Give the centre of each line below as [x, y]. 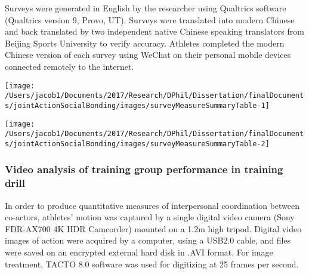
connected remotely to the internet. [69, 66]
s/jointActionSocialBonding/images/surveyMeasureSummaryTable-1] [137, 105]
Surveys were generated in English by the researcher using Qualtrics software [146, 8]
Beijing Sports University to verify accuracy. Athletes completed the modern [145, 43]
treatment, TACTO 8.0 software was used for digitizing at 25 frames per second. [152, 264]
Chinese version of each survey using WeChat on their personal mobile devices [148, 55]
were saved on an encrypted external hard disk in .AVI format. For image [139, 252]
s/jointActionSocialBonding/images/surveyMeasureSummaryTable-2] [137, 144]
